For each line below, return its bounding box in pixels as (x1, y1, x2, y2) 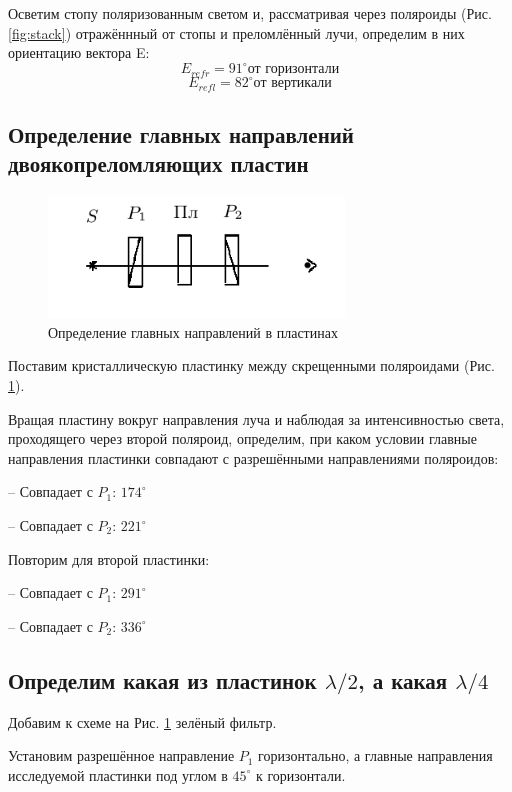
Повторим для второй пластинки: (8, 548, 210, 569)
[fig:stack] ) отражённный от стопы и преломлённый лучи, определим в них (8, 22, 465, 43)
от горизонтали (247, 62, 340, 77)
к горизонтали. (255, 764, 346, 785)
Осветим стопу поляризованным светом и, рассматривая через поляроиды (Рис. (8, 3, 492, 23)
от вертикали (253, 76, 332, 91)
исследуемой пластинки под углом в (8, 764, 228, 785)
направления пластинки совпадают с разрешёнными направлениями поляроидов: (8, 447, 499, 468)
